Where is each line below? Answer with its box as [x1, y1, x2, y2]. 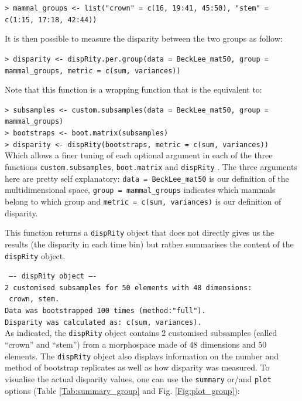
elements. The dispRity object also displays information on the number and [5, 349, 279, 362]
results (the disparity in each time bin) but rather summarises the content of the [5, 237, 294, 250]
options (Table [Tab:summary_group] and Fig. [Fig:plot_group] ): [5, 384, 240, 396]
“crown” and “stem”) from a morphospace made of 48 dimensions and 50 [5, 338, 267, 351]
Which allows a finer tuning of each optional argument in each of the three [5, 149, 273, 161]
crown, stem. [9, 295, 60, 304]
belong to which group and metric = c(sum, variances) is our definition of [5, 195, 282, 207]
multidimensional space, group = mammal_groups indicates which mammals [5, 183, 276, 196]
